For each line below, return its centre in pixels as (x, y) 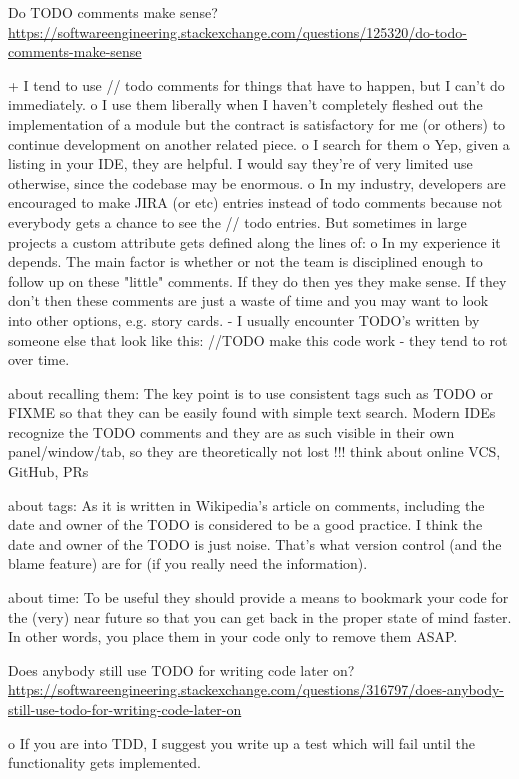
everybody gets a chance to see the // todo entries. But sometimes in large (237, 221)
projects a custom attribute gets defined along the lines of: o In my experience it (254, 241)
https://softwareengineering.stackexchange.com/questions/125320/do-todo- (237, 31)
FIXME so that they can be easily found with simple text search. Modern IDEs (252, 412)
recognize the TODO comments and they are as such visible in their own (231, 431)
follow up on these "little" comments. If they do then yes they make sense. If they (257, 280)
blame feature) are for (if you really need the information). (188, 563)
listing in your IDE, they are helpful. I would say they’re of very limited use (240, 163)
